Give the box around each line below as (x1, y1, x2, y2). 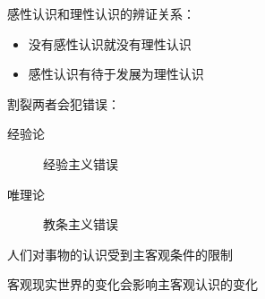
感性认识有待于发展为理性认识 (28, 64, 204, 83)
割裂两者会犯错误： (7, 94, 120, 113)
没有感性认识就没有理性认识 (28, 34, 192, 53)
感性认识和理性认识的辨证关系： (7, 4, 195, 22)
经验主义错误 (43, 154, 118, 173)
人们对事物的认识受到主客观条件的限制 (7, 244, 233, 263)
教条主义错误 (43, 215, 118, 234)
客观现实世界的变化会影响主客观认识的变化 (7, 275, 258, 294)
